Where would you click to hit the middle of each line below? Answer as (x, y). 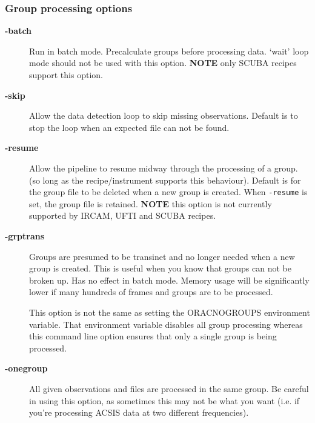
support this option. (66, 75)
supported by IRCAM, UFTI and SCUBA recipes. (123, 215)
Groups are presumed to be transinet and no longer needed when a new (162, 256)
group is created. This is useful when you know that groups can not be (160, 268)
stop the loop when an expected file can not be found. (129, 127)
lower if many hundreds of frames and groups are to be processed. (151, 292)
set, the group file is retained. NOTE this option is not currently (151, 203)
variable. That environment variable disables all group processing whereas (166, 324)
